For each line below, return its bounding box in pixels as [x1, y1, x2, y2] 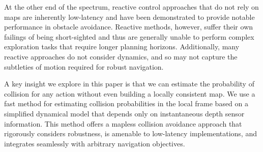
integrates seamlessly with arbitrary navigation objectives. [4, 138, 185, 148]
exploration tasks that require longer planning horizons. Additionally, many [4, 41, 240, 52]
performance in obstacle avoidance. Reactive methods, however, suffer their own [4, 21, 253, 32]
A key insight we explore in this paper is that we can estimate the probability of [4, 78, 254, 89]
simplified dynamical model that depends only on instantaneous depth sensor [4, 108, 245, 118]
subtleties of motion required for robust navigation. [4, 61, 164, 72]
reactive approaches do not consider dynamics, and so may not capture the [4, 51, 238, 62]
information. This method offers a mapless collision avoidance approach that [4, 118, 242, 129]
